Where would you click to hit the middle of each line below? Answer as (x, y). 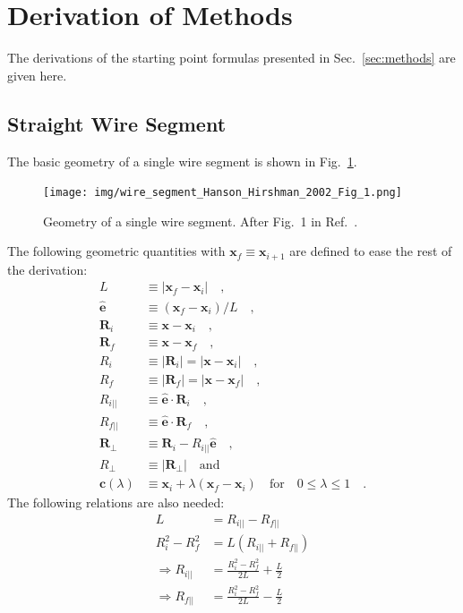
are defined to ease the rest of (371, 251)
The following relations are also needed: (116, 502)
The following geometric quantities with (116, 251)
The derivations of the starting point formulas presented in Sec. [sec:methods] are (231, 58)
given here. (37, 75)
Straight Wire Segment (117, 123)
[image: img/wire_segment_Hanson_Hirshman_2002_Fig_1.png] (223, 193)
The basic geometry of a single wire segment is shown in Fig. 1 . (182, 161)
